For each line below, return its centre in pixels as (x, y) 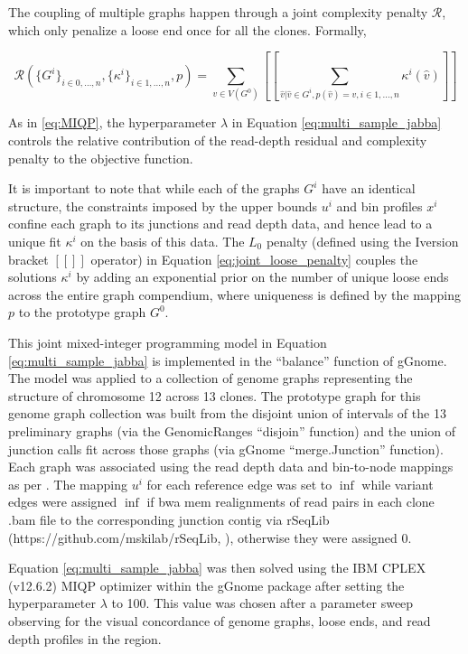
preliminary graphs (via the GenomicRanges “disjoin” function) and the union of (232, 430)
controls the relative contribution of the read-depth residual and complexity (218, 140)
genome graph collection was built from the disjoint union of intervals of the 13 (227, 413)
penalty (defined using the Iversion (362, 242)
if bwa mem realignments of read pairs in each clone (290, 502)
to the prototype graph (82, 312)
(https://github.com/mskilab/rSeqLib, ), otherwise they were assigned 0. (210, 537)
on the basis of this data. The (163, 242)
